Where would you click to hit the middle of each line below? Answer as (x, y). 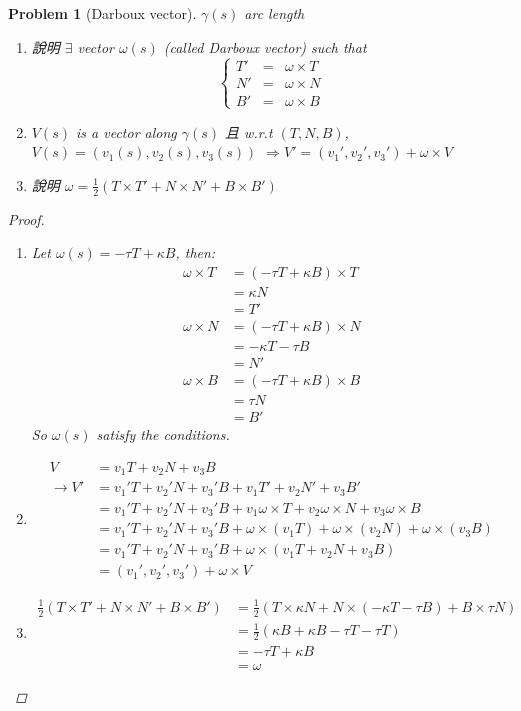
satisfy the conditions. (163, 434)
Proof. (26, 218)
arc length (274, 13)
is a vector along (126, 131)
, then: (195, 252)
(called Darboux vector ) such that (265, 46)
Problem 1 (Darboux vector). (102, 13)
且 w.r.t (249, 131)
